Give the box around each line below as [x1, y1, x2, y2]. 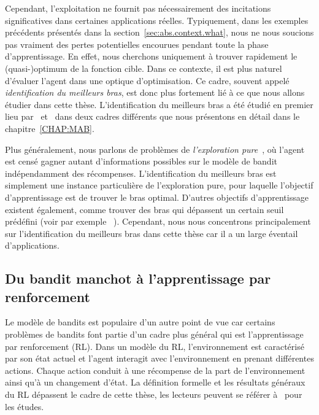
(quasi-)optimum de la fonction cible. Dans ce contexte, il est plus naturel [5, 61, 282, 74]
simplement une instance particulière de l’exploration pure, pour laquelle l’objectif [5, 179, 313, 192]
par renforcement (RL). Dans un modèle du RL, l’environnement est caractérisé [5, 339, 304, 352]
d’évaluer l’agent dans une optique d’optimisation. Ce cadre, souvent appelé [5, 74, 290, 87]
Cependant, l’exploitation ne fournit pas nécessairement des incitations [5, 2, 271, 14]
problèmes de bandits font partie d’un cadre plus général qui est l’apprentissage [5, 328, 304, 341]
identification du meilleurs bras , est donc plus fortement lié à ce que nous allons [5, 86, 305, 99]
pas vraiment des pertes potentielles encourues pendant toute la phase [5, 37, 269, 50]
